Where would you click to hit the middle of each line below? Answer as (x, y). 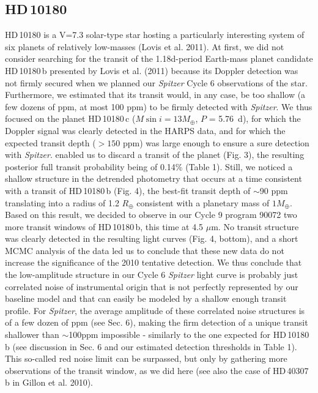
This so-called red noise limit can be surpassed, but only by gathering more (146, 358)
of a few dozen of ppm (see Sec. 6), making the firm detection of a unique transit (157, 322)
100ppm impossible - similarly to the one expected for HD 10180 (189, 335)
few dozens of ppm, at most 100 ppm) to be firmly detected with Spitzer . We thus (159, 106)
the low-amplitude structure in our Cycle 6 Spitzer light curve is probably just (152, 275)
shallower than (32, 335)
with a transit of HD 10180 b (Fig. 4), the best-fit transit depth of (128, 190)
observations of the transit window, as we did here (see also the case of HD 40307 (157, 370)
